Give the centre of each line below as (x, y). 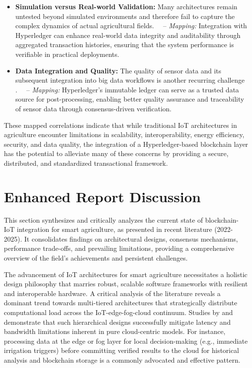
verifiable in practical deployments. (67, 54)
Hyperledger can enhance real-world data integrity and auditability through (128, 35)
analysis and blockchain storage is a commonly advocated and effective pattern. (122, 359)
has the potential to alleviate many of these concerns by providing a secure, (116, 153)
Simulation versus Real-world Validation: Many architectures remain (126, 6)
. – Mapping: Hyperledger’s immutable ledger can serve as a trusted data (127, 89)
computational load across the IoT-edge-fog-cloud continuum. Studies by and (118, 312)
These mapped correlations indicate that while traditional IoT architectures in (120, 125)
